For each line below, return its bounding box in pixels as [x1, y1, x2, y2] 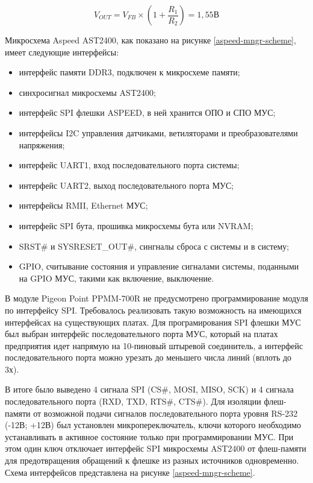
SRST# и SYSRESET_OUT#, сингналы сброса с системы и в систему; [19, 239, 290, 252]
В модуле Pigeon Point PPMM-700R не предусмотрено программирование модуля [5, 292, 308, 305]
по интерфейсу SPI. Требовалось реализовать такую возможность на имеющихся [5, 303, 302, 316]
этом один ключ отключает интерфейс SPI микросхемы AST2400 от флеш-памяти [5, 442, 306, 455]
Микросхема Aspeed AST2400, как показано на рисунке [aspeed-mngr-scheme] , [5, 34, 296, 46]
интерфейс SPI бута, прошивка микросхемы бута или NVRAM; [19, 219, 253, 232]
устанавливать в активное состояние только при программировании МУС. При [5, 430, 294, 443]
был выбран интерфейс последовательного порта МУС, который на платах [5, 327, 278, 340]
